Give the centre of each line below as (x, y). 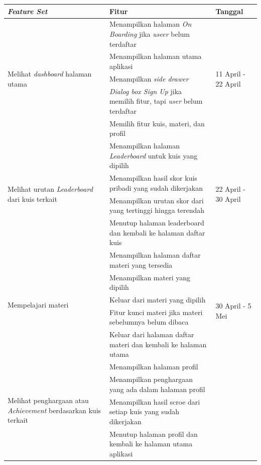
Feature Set (28, 11)
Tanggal (229, 11)
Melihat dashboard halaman (50, 74)
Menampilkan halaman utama (155, 56)
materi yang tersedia (141, 264)
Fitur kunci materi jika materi (156, 312)
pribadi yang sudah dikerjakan (156, 187)
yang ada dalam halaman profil (157, 389)
